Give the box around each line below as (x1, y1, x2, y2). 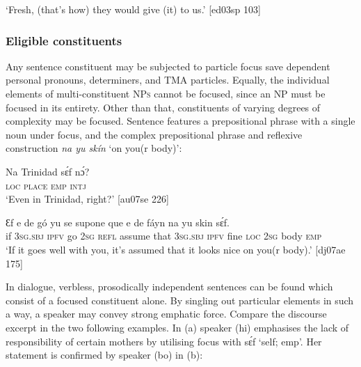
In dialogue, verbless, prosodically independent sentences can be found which (6, 279, 333, 294)
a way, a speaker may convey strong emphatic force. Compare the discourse (6, 306, 327, 321)
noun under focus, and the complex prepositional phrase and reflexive (6, 127, 303, 141)
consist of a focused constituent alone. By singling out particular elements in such (6, 292, 354, 307)
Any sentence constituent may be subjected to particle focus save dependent (6, 58, 330, 73)
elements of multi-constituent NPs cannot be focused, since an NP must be (6, 86, 326, 100)
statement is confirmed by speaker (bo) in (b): (6, 348, 203, 362)
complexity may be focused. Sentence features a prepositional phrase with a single (6, 114, 355, 128)
